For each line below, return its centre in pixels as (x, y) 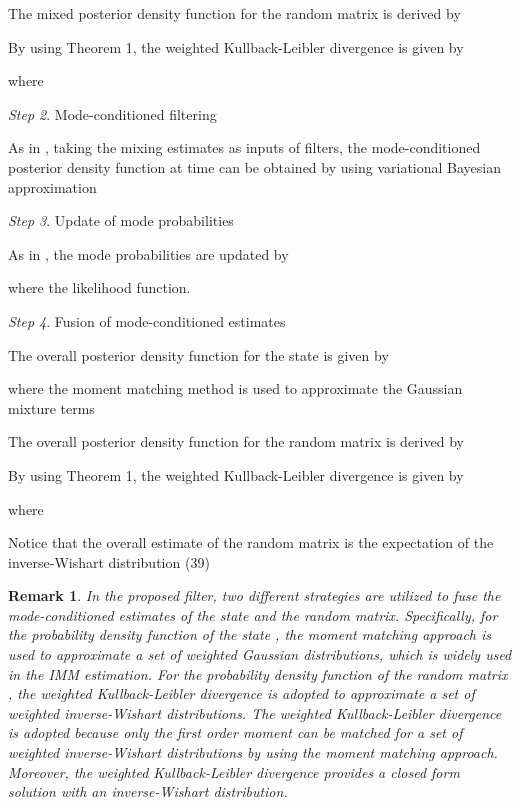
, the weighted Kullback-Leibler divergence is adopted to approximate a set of (241, 693)
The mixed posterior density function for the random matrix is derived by (234, 13)
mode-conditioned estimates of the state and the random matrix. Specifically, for (253, 614)
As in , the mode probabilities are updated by (148, 253)
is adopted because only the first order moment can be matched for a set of (235, 732)
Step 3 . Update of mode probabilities (121, 220)
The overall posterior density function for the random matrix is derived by (236, 441)
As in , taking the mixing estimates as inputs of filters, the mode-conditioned (244, 147)
